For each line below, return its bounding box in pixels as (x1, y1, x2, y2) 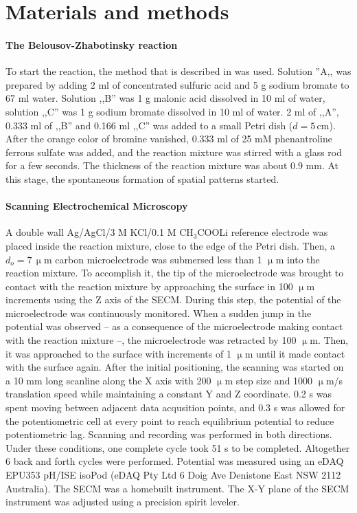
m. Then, (310, 333, 349, 347)
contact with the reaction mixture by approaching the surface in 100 (5, 279, 293, 293)
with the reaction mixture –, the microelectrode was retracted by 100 (5, 333, 297, 347)
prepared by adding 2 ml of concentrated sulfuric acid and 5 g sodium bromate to (5, 77, 349, 91)
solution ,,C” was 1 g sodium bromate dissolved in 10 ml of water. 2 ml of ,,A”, (5, 104, 339, 118)
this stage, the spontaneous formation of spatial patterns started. (5, 171, 279, 186)
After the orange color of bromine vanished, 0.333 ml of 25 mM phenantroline (5, 131, 332, 146)
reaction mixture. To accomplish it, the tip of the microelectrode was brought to (5, 265, 344, 280)
